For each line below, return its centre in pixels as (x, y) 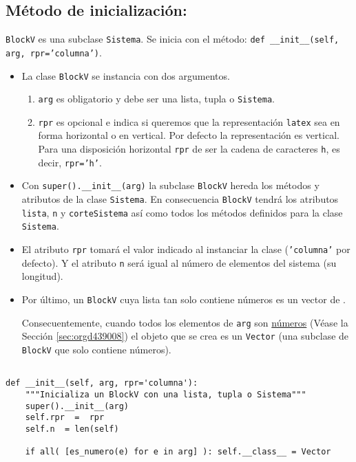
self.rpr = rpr (65, 418)
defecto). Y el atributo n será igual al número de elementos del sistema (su (179, 262)
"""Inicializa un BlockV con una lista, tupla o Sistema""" (166, 394)
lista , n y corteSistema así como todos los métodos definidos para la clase (182, 212)
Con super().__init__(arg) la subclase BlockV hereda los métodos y (170, 185)
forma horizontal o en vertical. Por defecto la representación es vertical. (189, 135)
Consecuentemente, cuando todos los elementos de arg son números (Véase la (185, 322)
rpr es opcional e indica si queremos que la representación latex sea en (189, 121)
